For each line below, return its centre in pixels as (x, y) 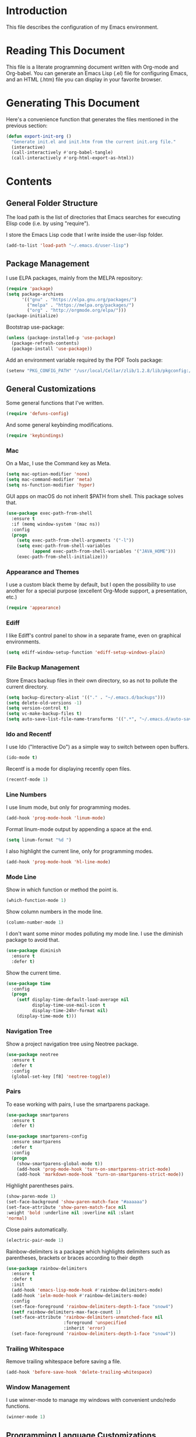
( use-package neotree (32, 1055)
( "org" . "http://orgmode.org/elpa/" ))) (77, 311)
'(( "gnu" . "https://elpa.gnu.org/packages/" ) (79, 299)
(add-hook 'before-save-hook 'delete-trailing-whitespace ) (79, 1373)
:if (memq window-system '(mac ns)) (56, 524)
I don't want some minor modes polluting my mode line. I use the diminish (94, 934)
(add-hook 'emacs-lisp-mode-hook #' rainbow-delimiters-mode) (87, 1290)
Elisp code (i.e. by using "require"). (48, 223)
